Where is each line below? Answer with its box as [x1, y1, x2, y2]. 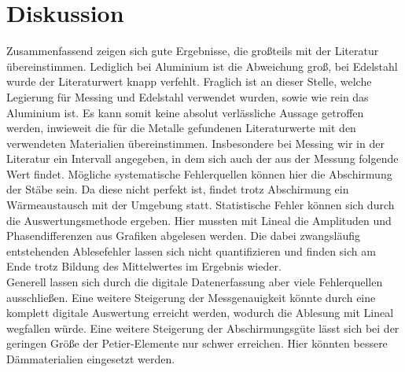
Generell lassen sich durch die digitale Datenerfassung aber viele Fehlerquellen [6, 274, 383, 290]
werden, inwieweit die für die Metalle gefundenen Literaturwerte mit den [6, 120, 356, 136]
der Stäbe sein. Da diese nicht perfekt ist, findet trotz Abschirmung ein [6, 181, 349, 197]
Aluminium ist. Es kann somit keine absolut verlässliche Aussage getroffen [6, 104, 364, 120]
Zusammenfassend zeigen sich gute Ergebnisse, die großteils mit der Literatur [6, 42, 379, 59]
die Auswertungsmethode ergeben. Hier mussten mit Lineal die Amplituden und [6, 212, 392, 228]
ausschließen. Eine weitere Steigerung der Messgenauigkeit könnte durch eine [6, 289, 376, 305]
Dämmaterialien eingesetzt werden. [6, 351, 175, 366]
